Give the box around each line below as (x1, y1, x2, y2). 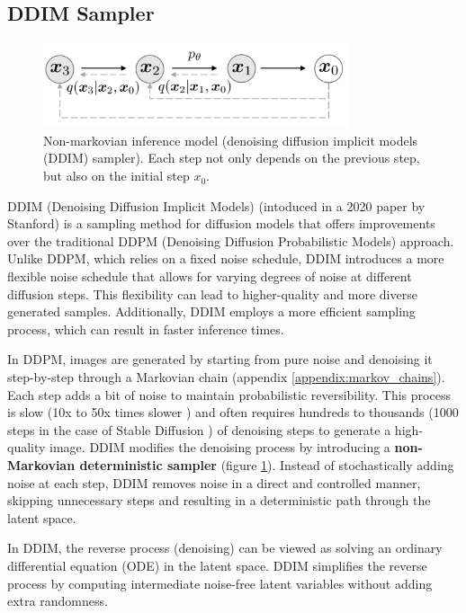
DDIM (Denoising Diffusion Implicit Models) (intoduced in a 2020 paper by (7, 196, 426, 215)
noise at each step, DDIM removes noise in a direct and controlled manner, (7, 473, 421, 492)
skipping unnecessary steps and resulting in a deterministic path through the (7, 491, 431, 510)
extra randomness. (7, 591, 108, 610)
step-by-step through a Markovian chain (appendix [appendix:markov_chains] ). (7, 367, 445, 386)
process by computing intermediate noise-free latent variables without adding (7, 573, 433, 592)
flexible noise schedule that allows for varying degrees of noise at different (7, 267, 412, 286)
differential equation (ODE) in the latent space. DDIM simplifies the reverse (7, 555, 427, 574)
